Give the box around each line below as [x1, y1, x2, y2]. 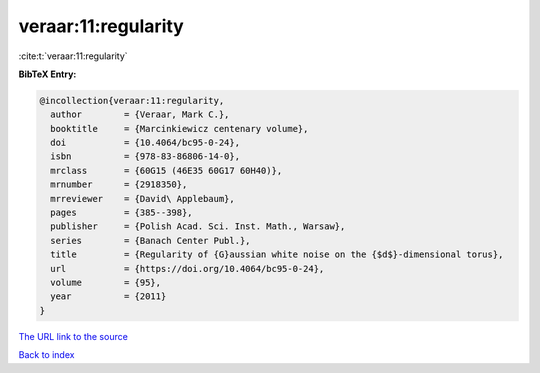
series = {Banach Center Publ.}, [50, 235, 251, 246]
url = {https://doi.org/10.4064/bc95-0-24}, [50, 263, 325, 274]
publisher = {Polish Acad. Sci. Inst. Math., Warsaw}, [50, 221, 346, 232]
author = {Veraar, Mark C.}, [50, 109, 230, 120]
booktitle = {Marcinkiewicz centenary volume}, [50, 123, 309, 134]
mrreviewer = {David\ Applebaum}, [50, 193, 235, 204]
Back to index [18, 349, 75, 361]
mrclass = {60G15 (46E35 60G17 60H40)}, [50, 165, 283, 176]
